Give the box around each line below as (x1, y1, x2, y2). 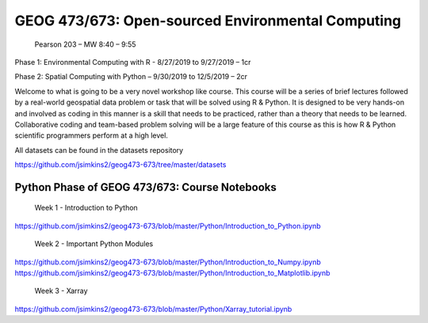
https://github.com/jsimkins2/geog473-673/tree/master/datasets (14, 160, 227, 169)
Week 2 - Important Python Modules (34, 239, 154, 249)
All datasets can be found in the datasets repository (14, 145, 184, 154)
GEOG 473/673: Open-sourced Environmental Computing (14, 12, 402, 29)
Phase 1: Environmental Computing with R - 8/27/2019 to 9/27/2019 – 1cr (14, 57, 251, 66)
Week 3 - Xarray (34, 286, 88, 296)
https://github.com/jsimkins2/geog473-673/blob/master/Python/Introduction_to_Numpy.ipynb (14, 257, 321, 267)
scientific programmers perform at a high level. (14, 131, 168, 140)
